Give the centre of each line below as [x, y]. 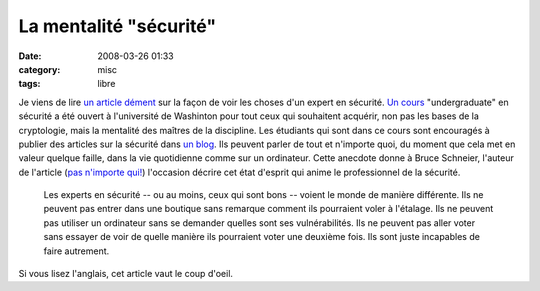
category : [39, 69]
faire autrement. [76, 251]
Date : [30, 56]
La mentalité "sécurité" [117, 26]
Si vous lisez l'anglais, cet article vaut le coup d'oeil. [126, 274]
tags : [29, 84]
